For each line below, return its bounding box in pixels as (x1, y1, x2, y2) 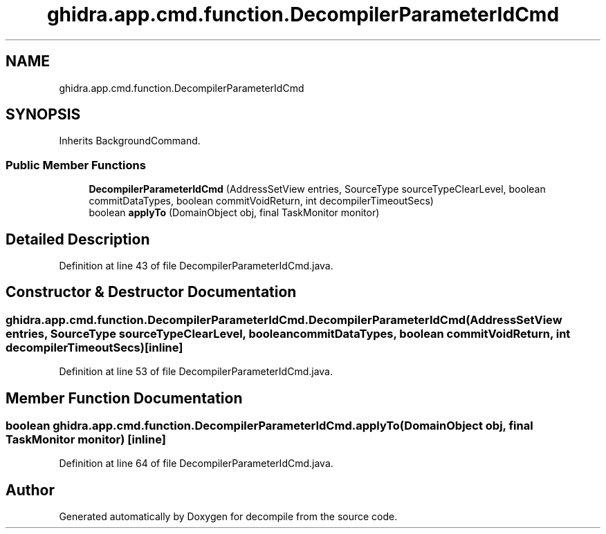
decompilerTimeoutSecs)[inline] (6, 340, 183, 354)
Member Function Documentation (6, 389, 243, 407)
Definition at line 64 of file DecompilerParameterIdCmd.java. (59, 457, 333, 470)
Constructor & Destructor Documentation (6, 283, 297, 301)
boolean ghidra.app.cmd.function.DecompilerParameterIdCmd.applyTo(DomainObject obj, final (6, 419, 533, 433)
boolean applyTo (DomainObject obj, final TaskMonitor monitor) (89, 207, 380, 219)
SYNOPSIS (6, 106, 81, 124)
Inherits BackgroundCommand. (59, 135, 201, 147)
